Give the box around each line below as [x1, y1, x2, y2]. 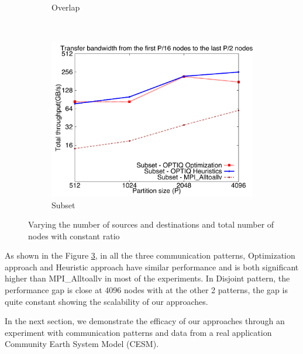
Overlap [51, 1, 80, 13]
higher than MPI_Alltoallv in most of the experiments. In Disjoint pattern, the [5, 272, 290, 284]
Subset [51, 198, 75, 211]
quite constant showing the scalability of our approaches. [5, 295, 208, 307]
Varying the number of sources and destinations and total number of [28, 218, 274, 231]
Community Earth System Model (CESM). [5, 338, 159, 350]
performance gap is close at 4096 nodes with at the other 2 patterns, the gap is [5, 284, 288, 296]
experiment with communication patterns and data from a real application [5, 326, 272, 338]
